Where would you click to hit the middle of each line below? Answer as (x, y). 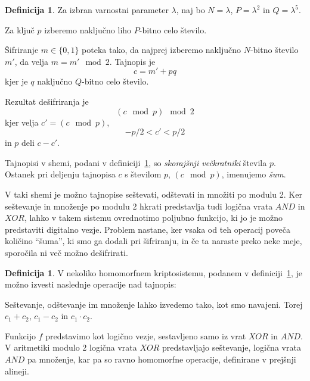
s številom (143, 174)
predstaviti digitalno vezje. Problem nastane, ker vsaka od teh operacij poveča (148, 229)
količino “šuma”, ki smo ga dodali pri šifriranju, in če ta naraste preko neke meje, (154, 241)
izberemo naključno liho (88, 29)
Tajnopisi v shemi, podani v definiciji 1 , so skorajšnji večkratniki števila (136, 162)
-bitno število (274, 50)
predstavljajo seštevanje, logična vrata (232, 347)
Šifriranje (22, 50)
